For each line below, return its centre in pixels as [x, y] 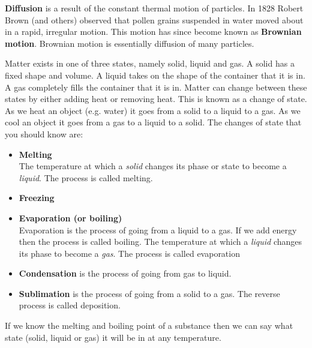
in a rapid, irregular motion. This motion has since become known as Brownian [153, 31]
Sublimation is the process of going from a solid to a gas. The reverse [149, 293]
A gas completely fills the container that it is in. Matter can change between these [156, 87]
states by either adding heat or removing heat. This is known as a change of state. [156, 99]
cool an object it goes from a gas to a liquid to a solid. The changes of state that [153, 122]
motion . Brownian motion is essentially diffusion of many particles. [130, 43]
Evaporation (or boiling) [70, 217]
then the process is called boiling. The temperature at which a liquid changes [160, 241]
